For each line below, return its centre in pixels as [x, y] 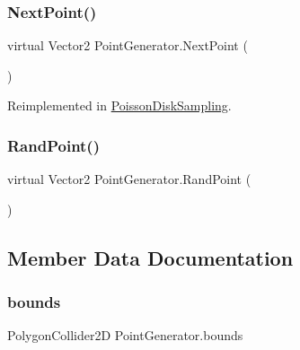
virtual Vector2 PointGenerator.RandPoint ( [129, 179]
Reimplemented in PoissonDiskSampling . [119, 105]
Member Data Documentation [150, 257]
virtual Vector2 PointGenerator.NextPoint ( [128, 45]
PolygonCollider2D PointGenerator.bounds [125, 335]
